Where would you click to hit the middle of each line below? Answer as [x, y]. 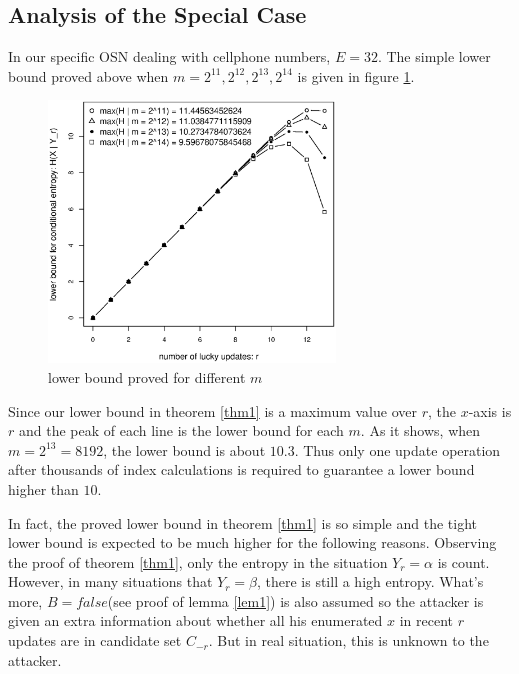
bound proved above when [88, 75]
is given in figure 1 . [356, 75]
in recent [426, 620]
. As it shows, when [420, 430]
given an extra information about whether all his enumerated [195, 620]
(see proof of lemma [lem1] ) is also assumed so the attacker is [295, 600]
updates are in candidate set [95, 640]
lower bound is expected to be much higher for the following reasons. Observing [252, 542]
